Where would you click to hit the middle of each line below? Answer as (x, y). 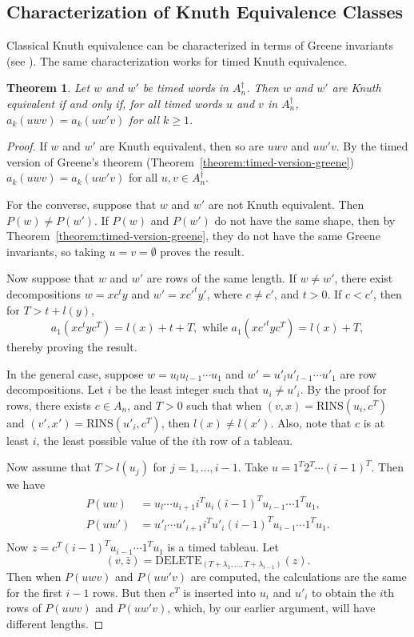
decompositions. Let (56, 389)
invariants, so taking (56, 251)
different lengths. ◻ (55, 623)
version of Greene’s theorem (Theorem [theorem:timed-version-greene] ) (180, 161)
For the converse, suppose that (82, 204)
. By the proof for (343, 389)
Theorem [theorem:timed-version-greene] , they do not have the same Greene (193, 236)
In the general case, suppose (75, 373)
